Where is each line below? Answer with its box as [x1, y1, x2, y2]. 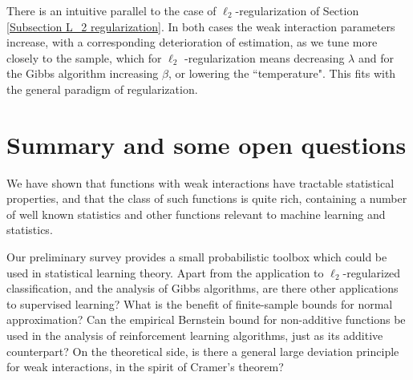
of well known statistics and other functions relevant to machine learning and [6, 205, 386, 222]
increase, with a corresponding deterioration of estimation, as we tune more [6, 34, 378, 51]
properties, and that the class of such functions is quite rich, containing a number [6, 190, 407, 207]
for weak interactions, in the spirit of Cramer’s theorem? [6, 358, 284, 375]
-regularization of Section [235, 2, 359, 18]
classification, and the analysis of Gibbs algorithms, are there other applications [6, 280, 399, 297]
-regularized [342, 264, 401, 281]
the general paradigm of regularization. [6, 80, 198, 97]
